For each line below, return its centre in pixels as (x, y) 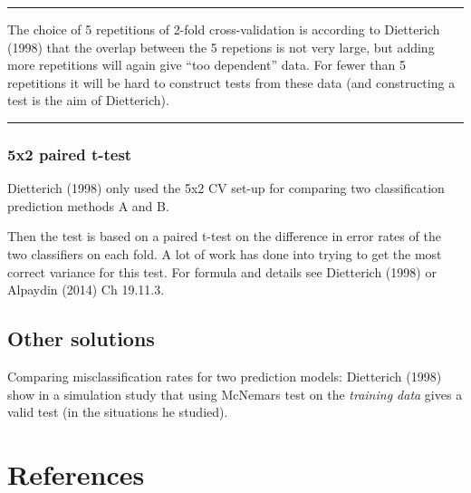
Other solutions (81, 338)
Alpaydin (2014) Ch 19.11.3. (86, 290)
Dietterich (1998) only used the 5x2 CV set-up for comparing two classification (226, 188)
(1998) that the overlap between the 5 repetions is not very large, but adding (221, 47)
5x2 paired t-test (70, 154)
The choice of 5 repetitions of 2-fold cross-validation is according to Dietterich (224, 29)
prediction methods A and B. (88, 205)
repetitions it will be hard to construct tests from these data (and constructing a (231, 82)
